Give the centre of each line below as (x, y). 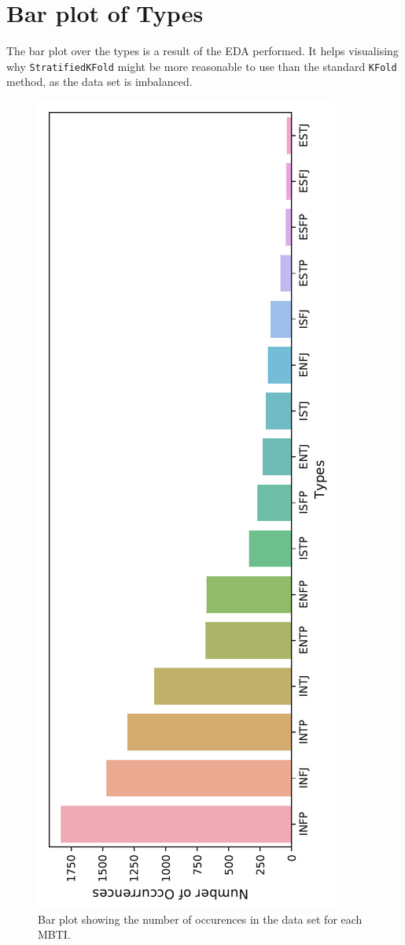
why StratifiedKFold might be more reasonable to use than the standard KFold (202, 66)
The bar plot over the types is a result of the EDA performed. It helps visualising (202, 51)
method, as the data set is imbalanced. (99, 82)
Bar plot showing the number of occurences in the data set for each (200, 919)
